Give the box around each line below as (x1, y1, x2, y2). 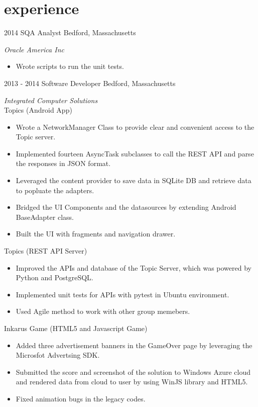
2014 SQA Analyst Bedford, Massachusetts (4, 27, 136, 38)
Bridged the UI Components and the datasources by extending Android (16, 202, 236, 212)
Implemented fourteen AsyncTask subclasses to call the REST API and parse (16, 148, 254, 158)
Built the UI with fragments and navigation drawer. (16, 228, 176, 239)
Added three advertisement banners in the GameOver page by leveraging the (16, 340, 252, 350)
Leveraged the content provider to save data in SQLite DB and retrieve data (16, 175, 251, 186)
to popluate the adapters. (16, 185, 94, 195)
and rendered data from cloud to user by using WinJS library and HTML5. (16, 376, 248, 387)
